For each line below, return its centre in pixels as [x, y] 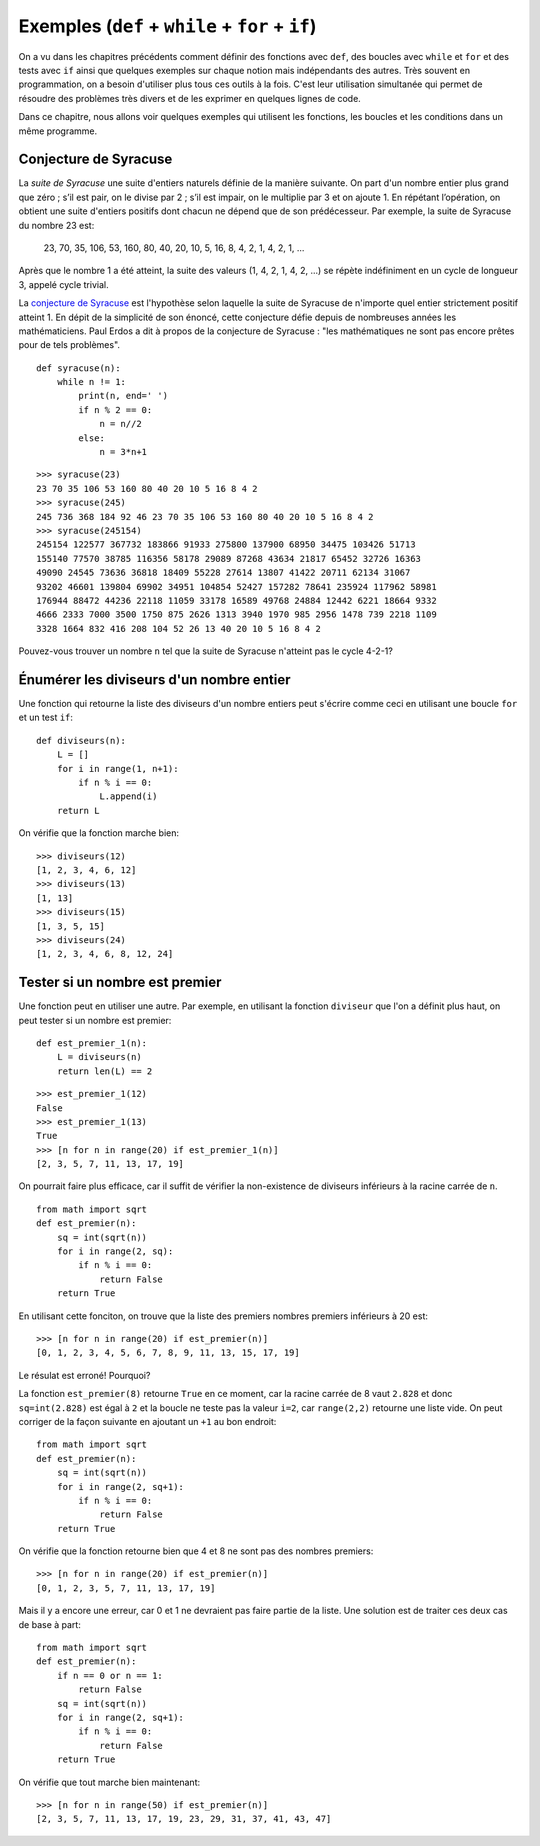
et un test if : [46, 717]
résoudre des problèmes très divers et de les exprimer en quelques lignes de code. [190, 98]
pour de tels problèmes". [69, 345]
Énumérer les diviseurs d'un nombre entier [154, 679]
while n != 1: [91, 382]
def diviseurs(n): [81, 740]
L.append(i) [128, 796]
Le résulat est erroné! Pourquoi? [84, 1375]
